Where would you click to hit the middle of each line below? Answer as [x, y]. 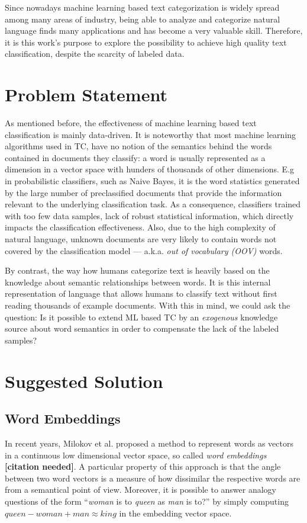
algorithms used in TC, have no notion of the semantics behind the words [138, 146]
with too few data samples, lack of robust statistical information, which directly [149, 215]
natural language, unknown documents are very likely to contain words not [141, 239]
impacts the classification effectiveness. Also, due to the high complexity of [140, 227]
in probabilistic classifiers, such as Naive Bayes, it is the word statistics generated [152, 181]
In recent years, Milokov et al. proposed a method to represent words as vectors [149, 443]
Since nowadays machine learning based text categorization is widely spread [142, 7]
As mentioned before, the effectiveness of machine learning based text [131, 123]
